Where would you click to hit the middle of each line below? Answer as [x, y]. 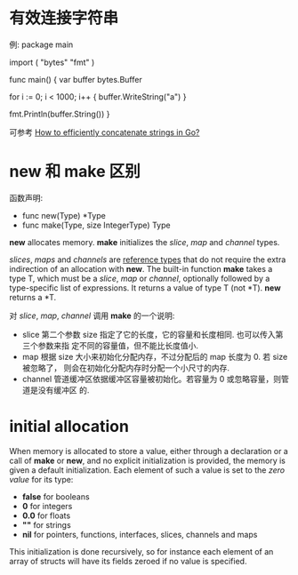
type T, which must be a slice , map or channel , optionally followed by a [140, 278]
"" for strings [46, 524]
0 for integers [47, 506]
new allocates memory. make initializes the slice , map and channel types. [145, 242]
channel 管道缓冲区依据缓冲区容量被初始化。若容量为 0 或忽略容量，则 [152, 379]
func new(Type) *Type [64, 215]
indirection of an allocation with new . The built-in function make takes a [141, 268]
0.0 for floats [46, 515]
